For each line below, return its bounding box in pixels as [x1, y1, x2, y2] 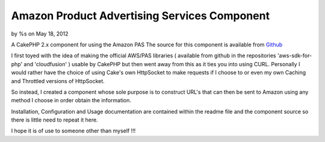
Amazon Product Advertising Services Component [11, 9, 270, 22]
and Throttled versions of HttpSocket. [11, 77, 105, 84]
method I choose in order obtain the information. [11, 97, 132, 104]
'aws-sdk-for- [277, 52, 312, 60]
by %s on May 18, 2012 [11, 30, 69, 37]
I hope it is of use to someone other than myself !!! [11, 127, 136, 135]
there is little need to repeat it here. [11, 116, 99, 123]
